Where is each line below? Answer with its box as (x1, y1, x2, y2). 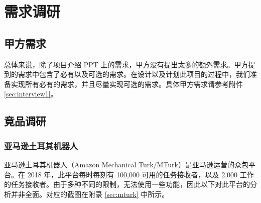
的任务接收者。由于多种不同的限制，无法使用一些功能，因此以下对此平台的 (4, 179, 250, 189)
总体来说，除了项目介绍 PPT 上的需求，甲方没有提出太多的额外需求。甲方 (4, 59, 248, 69)
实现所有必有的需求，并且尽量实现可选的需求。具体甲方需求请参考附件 (11, 78, 243, 89)
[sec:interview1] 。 (4, 88, 58, 99)
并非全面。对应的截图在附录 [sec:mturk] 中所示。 (11, 188, 169, 199)
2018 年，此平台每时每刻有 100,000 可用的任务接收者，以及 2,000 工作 (27, 169, 254, 179)
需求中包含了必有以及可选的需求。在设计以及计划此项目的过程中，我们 (18, 69, 250, 79)
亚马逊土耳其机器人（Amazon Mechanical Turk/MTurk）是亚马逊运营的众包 (4, 159, 248, 169)
